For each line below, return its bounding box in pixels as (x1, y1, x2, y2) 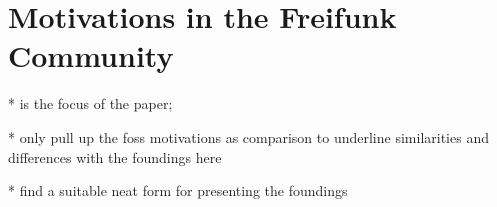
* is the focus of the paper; (8, 93, 173, 114)
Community (8, 35, 174, 76)
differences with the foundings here (8, 146, 222, 167)
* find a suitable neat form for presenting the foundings (8, 180, 348, 201)
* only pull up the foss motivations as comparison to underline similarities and (8, 126, 489, 147)
